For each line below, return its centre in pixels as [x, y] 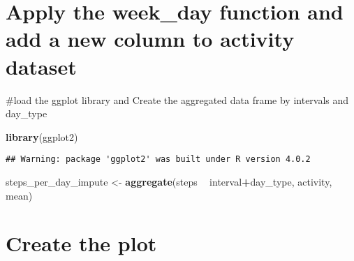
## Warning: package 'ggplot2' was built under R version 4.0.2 [158, 159]
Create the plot [81, 243]
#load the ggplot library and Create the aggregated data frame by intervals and [177, 99]
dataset [41, 66]
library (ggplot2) [42, 136]
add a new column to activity [150, 39]
